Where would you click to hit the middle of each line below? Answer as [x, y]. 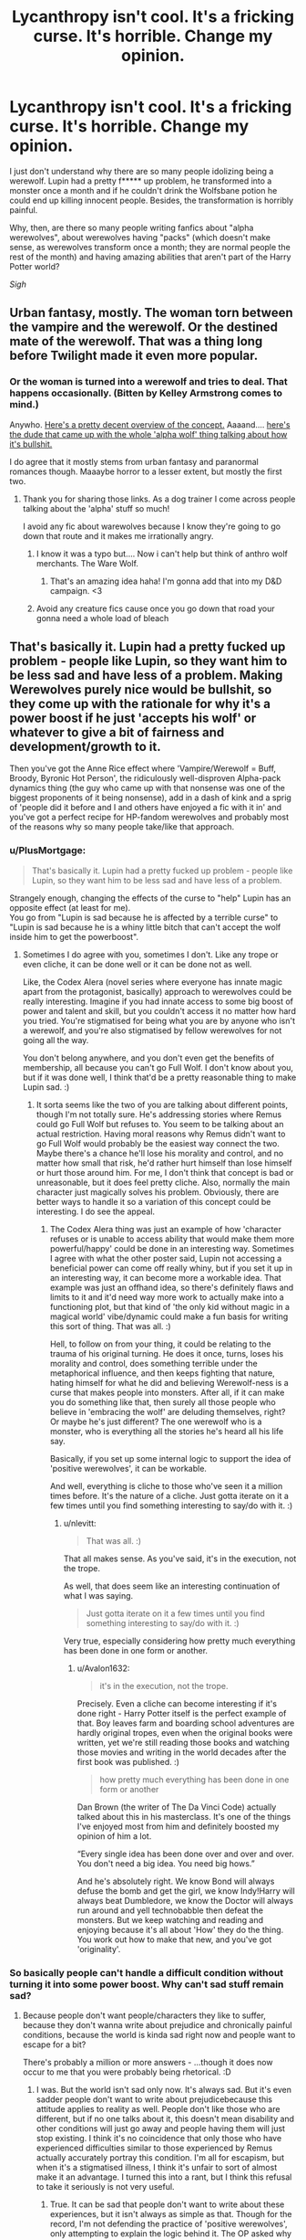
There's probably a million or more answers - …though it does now [148, 2063]
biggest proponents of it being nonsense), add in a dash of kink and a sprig [150, 798]
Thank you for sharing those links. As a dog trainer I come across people [159, 499]
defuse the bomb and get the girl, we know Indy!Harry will [186, 1891]
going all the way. [56, 1040]
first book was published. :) [128, 1761]
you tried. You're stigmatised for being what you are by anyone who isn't [159, 1020]
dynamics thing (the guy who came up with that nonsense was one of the [147, 788]
